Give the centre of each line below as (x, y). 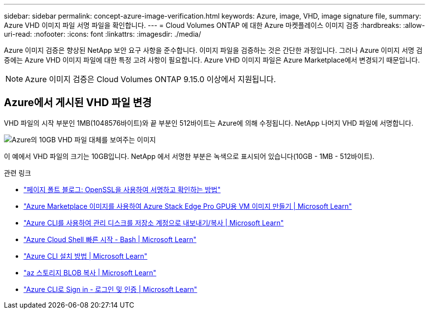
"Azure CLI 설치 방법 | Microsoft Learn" (85, 256)
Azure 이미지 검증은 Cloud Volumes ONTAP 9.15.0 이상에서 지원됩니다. (151, 79)
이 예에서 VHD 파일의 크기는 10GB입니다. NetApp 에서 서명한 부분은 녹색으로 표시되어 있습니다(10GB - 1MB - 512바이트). (189, 156)
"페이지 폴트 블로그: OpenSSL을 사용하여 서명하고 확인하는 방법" (122, 189)
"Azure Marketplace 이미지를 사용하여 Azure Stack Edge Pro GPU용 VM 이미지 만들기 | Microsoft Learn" (188, 206)
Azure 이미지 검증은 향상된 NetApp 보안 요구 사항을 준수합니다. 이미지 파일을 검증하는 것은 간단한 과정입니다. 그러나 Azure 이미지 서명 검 (213, 50)
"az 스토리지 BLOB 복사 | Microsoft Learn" (90, 272)
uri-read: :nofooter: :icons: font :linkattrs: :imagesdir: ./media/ (103, 34)
